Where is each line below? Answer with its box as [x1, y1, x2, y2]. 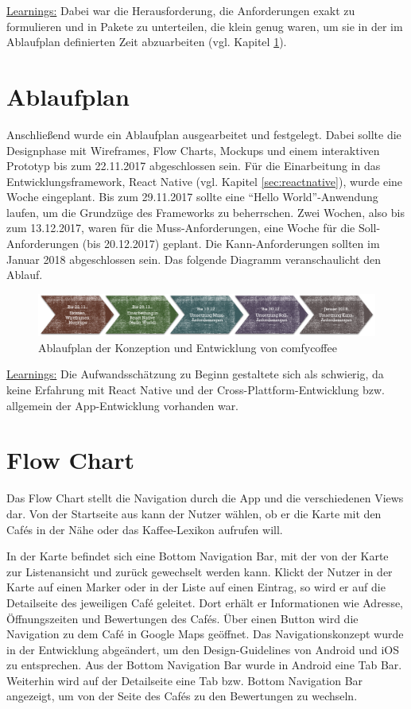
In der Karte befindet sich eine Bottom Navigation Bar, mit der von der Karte [6, 548, 389, 564]
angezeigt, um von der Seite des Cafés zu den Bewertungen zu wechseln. [6, 688, 358, 704]
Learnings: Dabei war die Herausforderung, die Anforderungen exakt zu [6, 2, 355, 18]
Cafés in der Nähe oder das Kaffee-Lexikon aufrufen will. [6, 521, 283, 537]
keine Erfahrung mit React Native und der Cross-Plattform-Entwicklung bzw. [6, 382, 385, 398]
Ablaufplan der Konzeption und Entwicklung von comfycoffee [38, 339, 337, 355]
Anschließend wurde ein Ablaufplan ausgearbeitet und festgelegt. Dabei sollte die [6, 126, 401, 142]
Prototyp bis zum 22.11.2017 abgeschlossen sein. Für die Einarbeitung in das [6, 157, 381, 174]
